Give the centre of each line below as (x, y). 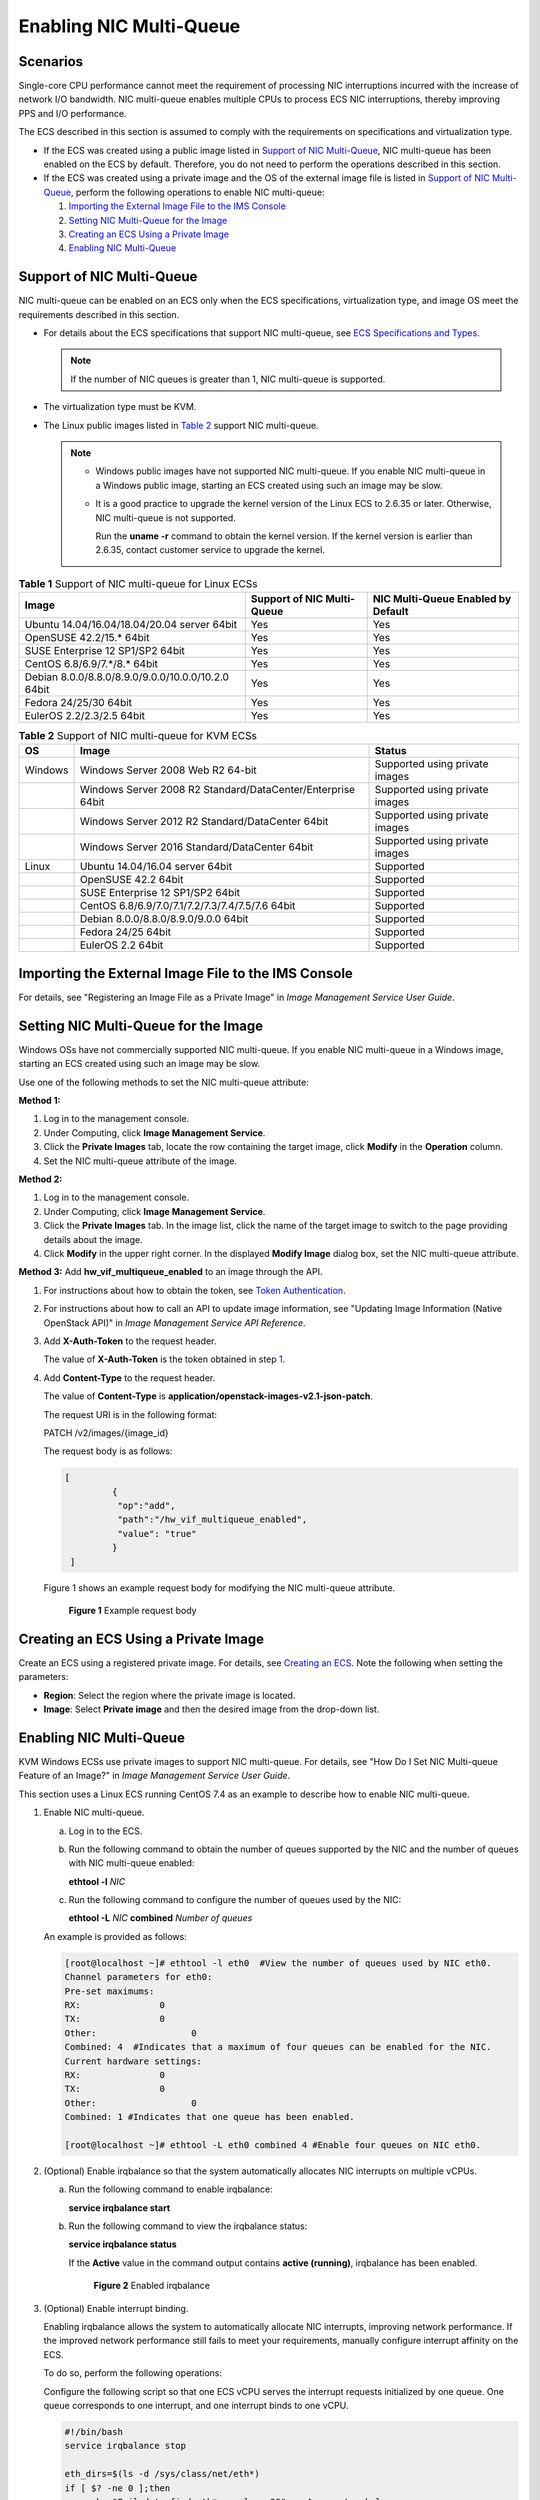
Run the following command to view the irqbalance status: (188, 2226)
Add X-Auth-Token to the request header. (130, 1341)
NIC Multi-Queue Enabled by (442, 599)
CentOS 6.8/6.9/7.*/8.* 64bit (91, 664)
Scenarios (51, 61)
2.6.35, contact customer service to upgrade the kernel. (210, 550)
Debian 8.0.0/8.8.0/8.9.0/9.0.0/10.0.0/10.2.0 (127, 677)
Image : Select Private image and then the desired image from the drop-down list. (211, 1709)
